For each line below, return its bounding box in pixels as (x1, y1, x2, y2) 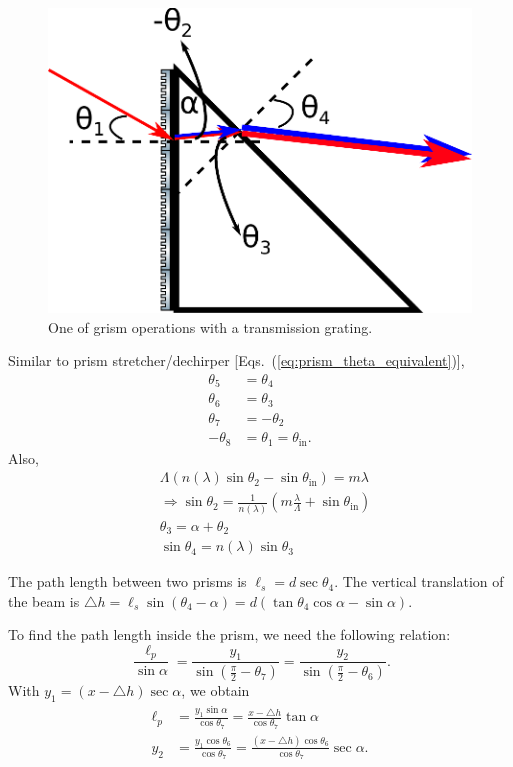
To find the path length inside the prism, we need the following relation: (8, 624, 451, 645)
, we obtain (181, 680, 250, 701)
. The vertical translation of (334, 571, 504, 592)
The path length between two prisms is (8, 571, 247, 592)
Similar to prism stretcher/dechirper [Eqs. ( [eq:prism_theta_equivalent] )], (8, 350, 465, 371)
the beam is (8, 590, 80, 611)
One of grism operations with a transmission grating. (48, 316, 373, 337)
